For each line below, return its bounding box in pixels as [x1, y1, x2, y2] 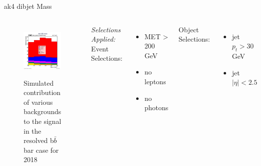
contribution [24, 87, 61, 97]
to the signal [24, 116, 61, 126]
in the [24, 125, 41, 136]
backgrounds [24, 106, 61, 117]
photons [145, 102, 169, 113]
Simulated [24, 77, 54, 88]
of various [24, 96, 53, 107]
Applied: [91, 34, 116, 44]
